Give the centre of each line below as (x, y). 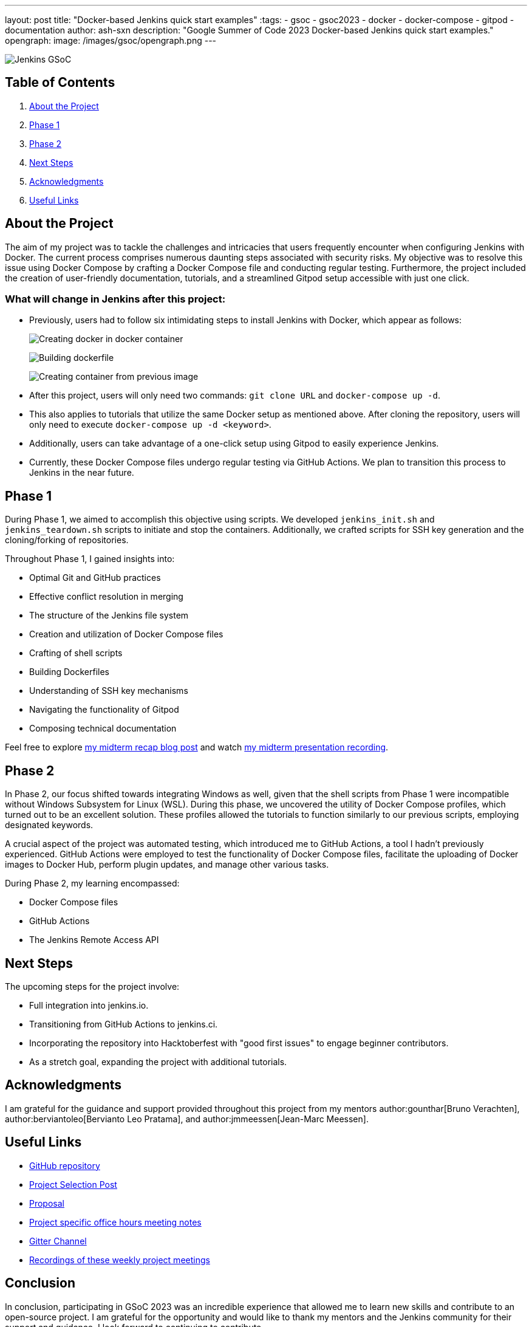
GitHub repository (65, 1165)
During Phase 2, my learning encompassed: (92, 883)
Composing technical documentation (103, 729)
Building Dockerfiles (70, 672)
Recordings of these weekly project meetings (120, 1260)
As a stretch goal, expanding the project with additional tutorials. (158, 1061)
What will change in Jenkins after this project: (115, 299)
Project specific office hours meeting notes (115, 1222)
